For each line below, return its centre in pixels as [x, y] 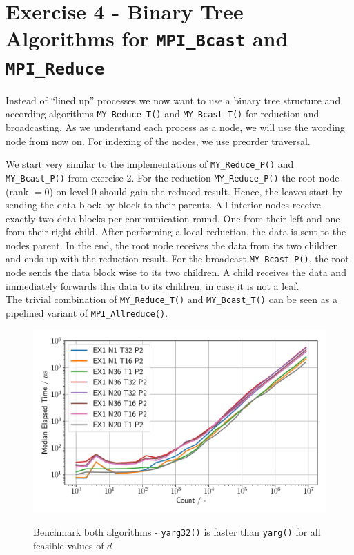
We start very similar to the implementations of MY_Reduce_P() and [150, 164]
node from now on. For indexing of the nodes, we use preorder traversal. [158, 140]
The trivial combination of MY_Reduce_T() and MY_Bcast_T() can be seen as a [171, 299]
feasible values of [69, 545]
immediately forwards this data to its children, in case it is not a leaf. [153, 285]
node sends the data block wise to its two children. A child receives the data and [176, 272]
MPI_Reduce [55, 69]
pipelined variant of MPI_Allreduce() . [87, 312]
